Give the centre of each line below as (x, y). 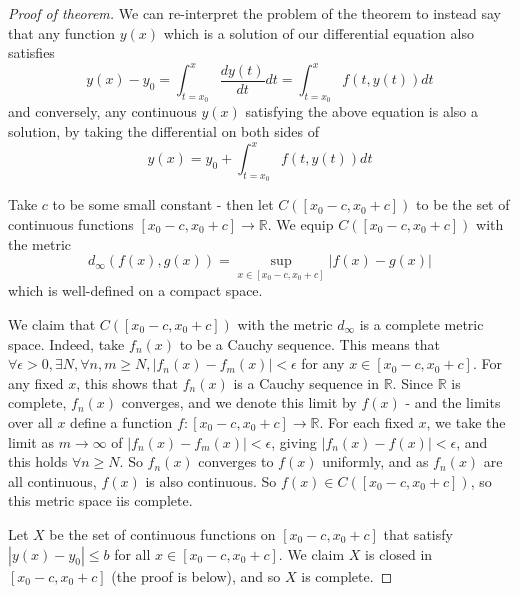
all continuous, (52, 480)
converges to (236, 461)
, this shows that (127, 382)
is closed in (399, 553)
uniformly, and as (375, 461)
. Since (413, 382)
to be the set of (463, 204)
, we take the (466, 421)
